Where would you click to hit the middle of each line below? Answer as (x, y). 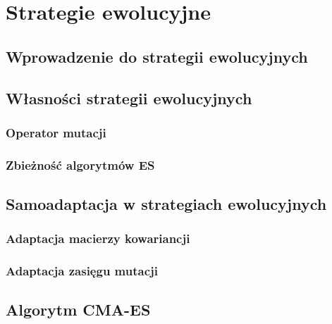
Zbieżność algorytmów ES (80, 164)
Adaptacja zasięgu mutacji (82, 271)
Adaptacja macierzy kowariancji (98, 238)
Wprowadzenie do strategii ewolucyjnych (157, 56)
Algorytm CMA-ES (78, 310)
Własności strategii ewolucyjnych (129, 98)
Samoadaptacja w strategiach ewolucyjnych (166, 204)
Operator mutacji (56, 132)
